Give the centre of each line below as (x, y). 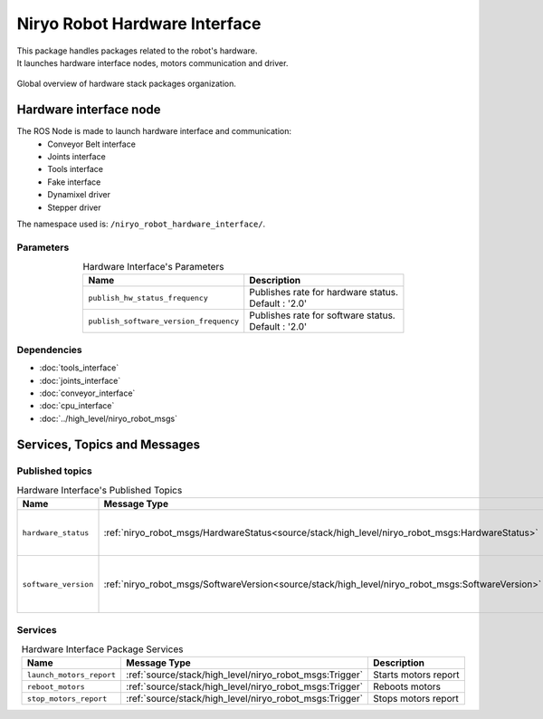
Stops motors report (415, 699)
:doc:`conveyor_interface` (87, 393)
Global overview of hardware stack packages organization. (127, 84)
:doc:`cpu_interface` (77, 406)
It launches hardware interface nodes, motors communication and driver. (152, 62)
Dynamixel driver (79, 195)
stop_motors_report (67, 699)
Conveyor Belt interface (91, 144)
